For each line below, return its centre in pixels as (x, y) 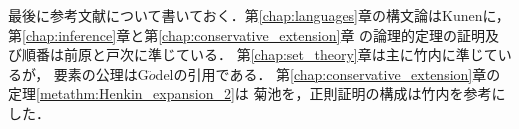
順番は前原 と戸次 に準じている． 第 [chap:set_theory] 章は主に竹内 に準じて (259, 54)
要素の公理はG (101, 73)
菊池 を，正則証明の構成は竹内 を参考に (379, 93)
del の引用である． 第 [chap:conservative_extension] (314, 73)
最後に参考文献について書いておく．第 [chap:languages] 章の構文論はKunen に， (259, 15)
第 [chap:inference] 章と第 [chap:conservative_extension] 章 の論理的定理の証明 (247, 34)
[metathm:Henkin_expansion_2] (135, 93)
